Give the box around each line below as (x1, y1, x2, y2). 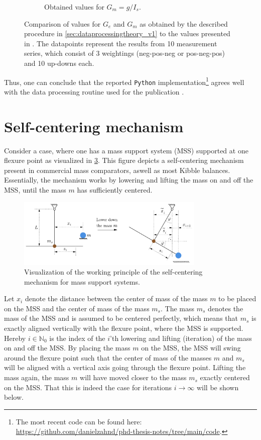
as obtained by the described (140, 18, 228, 29)
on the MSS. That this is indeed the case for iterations (4, 382, 172, 392)
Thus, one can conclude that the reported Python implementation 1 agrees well (4, 75, 244, 87)
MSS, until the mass (4, 184, 66, 195)
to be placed (218, 293, 256, 304)
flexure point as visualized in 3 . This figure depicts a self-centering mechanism (4, 155, 244, 165)
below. (4, 392, 24, 402)
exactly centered (200, 372, 250, 383)
